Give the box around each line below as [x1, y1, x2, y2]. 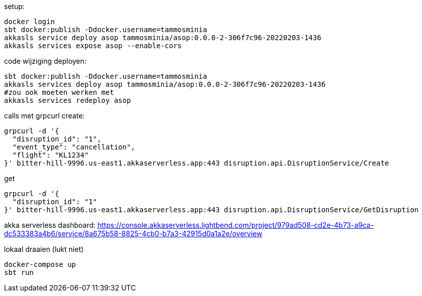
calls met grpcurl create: [4, 111, 85, 120]
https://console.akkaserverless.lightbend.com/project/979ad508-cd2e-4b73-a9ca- [97, 221, 374, 229]
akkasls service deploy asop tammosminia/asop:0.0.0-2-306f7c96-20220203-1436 [4, 34, 322, 42]
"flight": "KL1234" [12, 151, 89, 159]
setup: [4, 2, 25, 11]
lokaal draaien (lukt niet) [4, 245, 84, 253]
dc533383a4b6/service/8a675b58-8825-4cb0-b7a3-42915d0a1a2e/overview [4, 229, 262, 238]
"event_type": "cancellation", [12, 143, 135, 151]
